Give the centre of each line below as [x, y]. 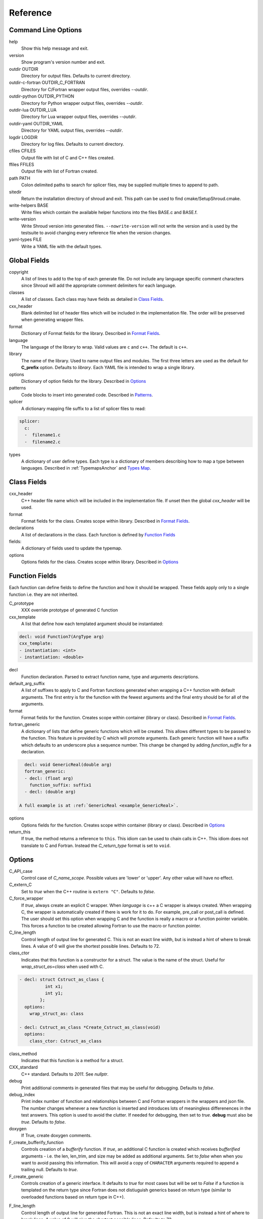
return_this [20, 832]
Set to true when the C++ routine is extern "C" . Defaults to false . [88, 891]
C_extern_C [20, 885]
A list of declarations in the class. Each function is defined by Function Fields [98, 534]
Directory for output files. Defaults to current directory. [76, 76]
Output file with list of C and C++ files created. [68, 157]
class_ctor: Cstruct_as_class [66, 1041]
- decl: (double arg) [50, 792]
